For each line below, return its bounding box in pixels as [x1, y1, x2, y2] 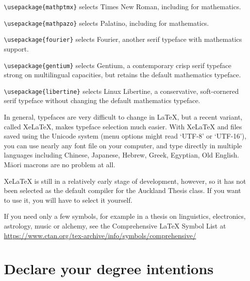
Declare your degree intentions [4, 259, 214, 279]
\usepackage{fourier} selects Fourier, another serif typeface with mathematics [4, 34, 242, 44]
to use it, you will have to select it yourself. [4, 194, 133, 205]
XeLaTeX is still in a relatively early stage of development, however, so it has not [4, 176, 246, 186]
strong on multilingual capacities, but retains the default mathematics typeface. [4, 70, 241, 80]
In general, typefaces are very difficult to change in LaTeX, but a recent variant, [4, 112, 243, 122]
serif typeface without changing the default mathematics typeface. [4, 95, 200, 105]
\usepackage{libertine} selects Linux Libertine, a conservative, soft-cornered [4, 86, 239, 96]
